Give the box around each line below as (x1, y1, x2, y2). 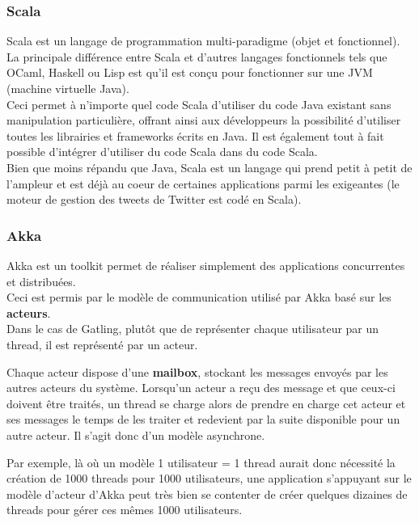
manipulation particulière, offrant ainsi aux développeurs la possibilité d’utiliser (6, 112, 401, 129)
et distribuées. (6, 272, 76, 289)
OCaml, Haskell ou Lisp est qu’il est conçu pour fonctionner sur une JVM (6, 64, 373, 81)
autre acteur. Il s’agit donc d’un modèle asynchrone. (6, 426, 265, 443)
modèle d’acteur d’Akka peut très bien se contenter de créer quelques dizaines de (6, 485, 408, 502)
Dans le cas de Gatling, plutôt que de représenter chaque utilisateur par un (6, 320, 379, 337)
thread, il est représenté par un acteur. (6, 335, 198, 352)
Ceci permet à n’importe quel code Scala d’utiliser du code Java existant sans (6, 95, 391, 112)
